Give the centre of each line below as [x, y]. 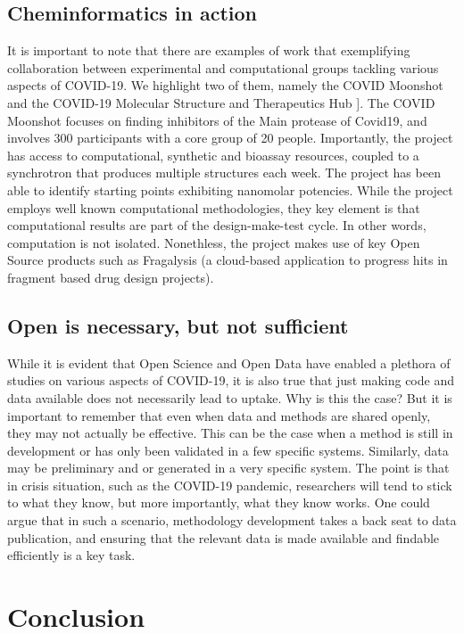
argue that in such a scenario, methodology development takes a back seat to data [232, 520]
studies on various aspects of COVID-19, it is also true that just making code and [231, 380]
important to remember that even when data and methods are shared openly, [219, 415]
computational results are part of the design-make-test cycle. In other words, [217, 225]
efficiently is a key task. [71, 555]
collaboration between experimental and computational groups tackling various [223, 67]
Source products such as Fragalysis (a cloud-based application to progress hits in [228, 260]
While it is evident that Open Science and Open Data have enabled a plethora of [229, 362]
